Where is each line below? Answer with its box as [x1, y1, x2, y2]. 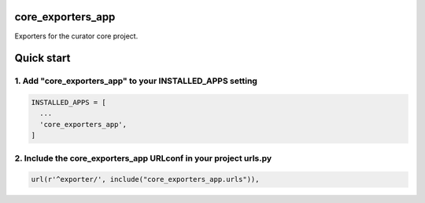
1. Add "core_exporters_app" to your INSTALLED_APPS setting [14, 75, 257, 86]
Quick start [14, 52, 71, 65]
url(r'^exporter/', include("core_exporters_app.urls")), [31, 175, 260, 184]
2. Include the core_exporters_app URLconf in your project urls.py [14, 153, 272, 164]
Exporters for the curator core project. [14, 31, 139, 41]
